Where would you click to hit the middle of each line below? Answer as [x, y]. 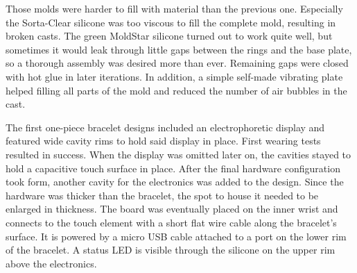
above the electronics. [51, 263]
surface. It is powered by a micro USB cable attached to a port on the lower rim [176, 236]
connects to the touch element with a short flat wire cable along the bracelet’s [171, 222]
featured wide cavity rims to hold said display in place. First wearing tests [163, 141]
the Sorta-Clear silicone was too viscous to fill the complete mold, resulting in [171, 22]
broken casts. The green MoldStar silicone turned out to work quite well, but [169, 36]
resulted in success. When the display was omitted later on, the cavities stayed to [178, 154]
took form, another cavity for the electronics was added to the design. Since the [175, 182]
